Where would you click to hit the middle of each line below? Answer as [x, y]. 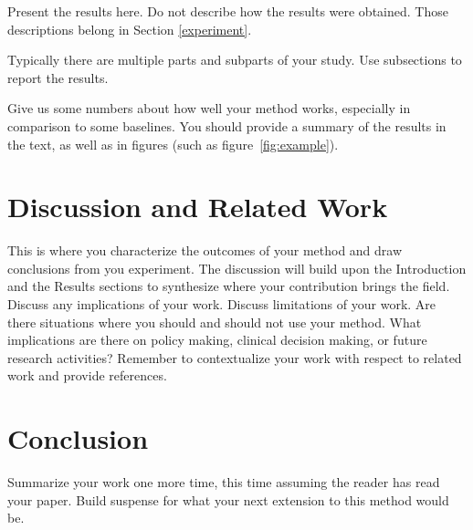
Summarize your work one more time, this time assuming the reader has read [224, 482]
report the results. [58, 77]
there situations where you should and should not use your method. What [215, 322]
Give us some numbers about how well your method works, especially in [209, 108]
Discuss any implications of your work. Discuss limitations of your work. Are [222, 304]
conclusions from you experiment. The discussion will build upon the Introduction [237, 268]
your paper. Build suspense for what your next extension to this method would [228, 499]
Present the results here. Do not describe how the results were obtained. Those [228, 11]
